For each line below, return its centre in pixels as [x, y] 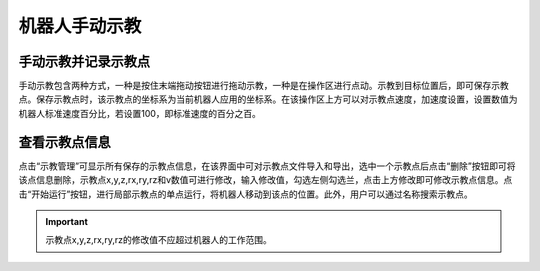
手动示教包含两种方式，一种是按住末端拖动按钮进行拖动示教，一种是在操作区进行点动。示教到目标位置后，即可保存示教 [263, 86]
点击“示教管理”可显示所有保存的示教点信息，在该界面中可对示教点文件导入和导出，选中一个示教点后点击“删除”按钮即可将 [267, 166]
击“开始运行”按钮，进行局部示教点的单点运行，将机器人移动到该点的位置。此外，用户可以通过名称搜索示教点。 [246, 194]
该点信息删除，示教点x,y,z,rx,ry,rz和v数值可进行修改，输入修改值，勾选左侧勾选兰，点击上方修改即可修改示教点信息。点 [265, 180]
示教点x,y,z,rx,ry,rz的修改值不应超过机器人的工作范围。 [158, 240]
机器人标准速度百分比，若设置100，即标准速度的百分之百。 [140, 113]
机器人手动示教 [80, 26]
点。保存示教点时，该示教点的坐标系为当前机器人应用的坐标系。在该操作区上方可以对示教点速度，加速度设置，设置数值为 [268, 99]
